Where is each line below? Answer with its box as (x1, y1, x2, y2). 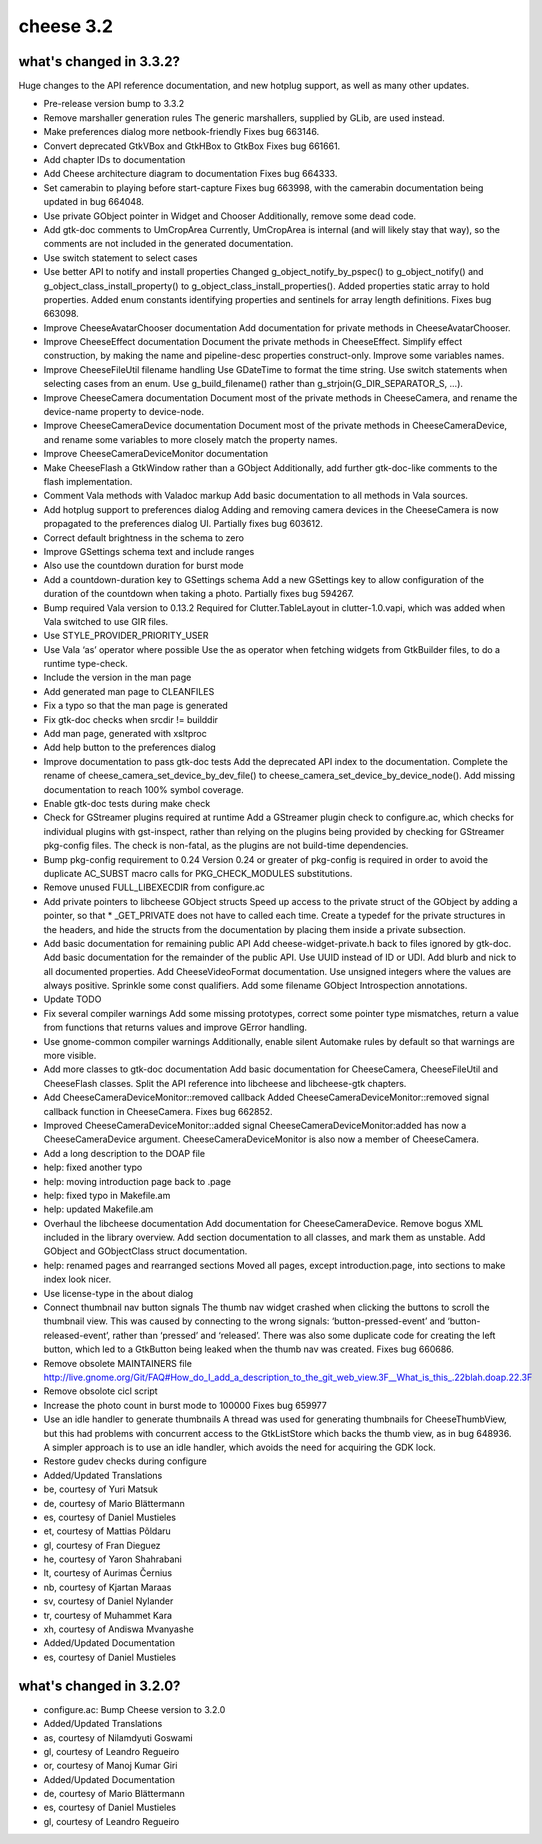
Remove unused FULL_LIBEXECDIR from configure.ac (43, 881, 265, 894)
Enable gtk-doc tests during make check (43, 797, 211, 809)
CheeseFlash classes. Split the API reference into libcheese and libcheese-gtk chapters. (43, 1077, 407, 1089)
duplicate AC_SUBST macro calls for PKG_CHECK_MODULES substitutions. (43, 867, 353, 879)
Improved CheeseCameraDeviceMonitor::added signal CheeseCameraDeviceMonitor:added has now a (43, 1119, 467, 1131)
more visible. (43, 1050, 97, 1062)
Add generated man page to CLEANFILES (43, 685, 215, 697)
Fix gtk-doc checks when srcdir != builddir (43, 713, 219, 725)
